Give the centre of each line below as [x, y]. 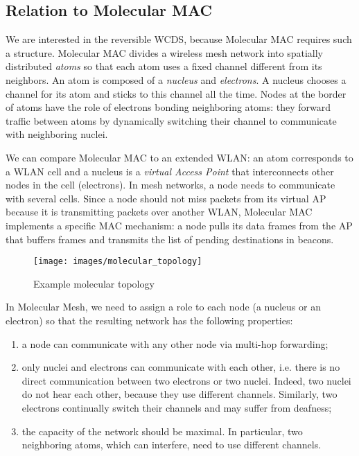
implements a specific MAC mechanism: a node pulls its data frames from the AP [179, 225]
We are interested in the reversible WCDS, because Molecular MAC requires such [179, 39]
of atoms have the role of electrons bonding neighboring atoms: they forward [168, 107]
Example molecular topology [94, 283]
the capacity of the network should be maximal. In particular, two [162, 431]
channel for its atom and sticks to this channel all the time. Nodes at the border [176, 93]
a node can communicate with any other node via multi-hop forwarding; [175, 343]
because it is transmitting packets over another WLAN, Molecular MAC [159, 212]
